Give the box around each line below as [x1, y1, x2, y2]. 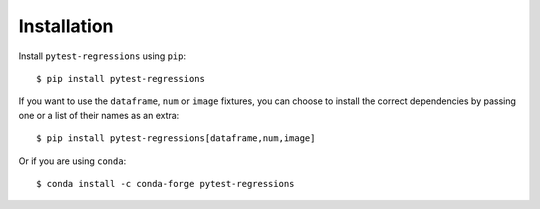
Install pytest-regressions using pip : [18, 50, 187, 62]
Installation [18, 15, 114, 37]
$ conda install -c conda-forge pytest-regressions [36, 178, 295, 189]
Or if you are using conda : [18, 155, 127, 167]
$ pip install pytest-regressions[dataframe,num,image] [36, 133, 316, 144]
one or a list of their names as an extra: [18, 109, 180, 121]
